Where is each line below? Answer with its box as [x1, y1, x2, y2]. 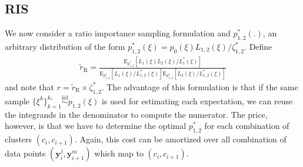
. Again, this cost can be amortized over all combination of [74, 133, 287, 145]
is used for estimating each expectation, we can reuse [101, 94, 293, 107]
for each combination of [204, 120, 289, 132]
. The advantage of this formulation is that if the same [101, 80, 298, 93]
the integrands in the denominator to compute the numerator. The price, [5, 108, 268, 120]
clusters [5, 133, 32, 145]
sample [5, 94, 30, 107]
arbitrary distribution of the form [5, 40, 125, 52]
